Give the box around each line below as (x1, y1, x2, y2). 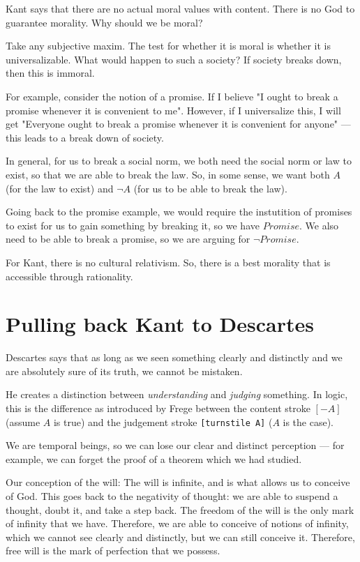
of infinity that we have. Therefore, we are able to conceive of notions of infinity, (6, 516, 349, 531)
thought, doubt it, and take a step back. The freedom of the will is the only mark (6, 502, 354, 517)
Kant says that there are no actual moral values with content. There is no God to (6, 1, 355, 15)
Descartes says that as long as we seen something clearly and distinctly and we (6, 350, 343, 365)
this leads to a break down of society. (6, 130, 164, 144)
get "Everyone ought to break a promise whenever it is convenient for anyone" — (6, 116, 351, 131)
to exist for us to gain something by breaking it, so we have (6, 218, 260, 232)
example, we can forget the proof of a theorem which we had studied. (6, 451, 302, 466)
